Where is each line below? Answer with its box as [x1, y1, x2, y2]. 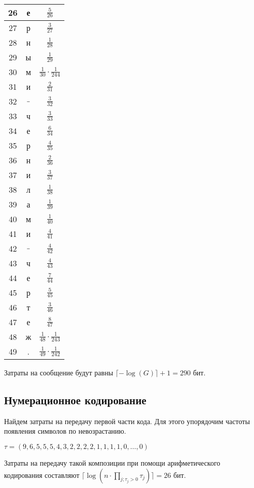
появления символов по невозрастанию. [4, 426, 126, 436]
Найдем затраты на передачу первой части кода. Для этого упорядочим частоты [4, 415, 250, 426]
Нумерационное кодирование [4, 392, 147, 407]
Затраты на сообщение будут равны [4, 367, 114, 377]
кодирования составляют [4, 469, 80, 480]
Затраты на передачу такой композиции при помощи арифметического [4, 457, 221, 468]
